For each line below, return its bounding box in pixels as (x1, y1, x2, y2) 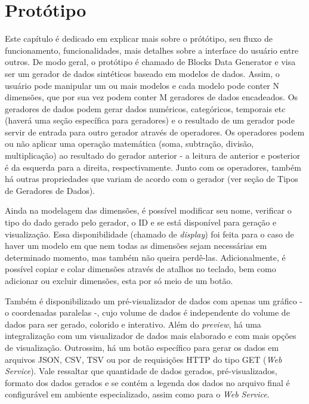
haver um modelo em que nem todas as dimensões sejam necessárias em (5, 239, 267, 252)
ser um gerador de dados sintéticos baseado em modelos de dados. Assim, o (5, 67, 280, 79)
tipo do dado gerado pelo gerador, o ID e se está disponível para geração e (5, 216, 277, 229)
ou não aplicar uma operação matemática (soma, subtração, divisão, (5, 137, 254, 150)
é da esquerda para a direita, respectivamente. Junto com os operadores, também (5, 161, 301, 173)
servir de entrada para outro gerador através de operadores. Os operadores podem (5, 125, 305, 138)
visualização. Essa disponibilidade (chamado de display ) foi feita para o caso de (5, 227, 294, 240)
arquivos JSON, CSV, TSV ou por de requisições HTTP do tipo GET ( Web (5, 353, 282, 365)
